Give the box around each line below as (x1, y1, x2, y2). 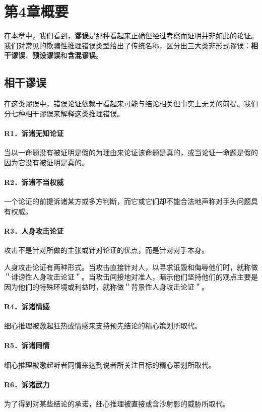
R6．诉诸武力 (4, 379, 50, 389)
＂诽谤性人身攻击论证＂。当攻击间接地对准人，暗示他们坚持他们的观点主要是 (4, 271, 258, 282)
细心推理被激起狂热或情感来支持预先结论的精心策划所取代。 (4, 320, 202, 331)
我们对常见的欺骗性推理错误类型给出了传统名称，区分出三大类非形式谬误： (4, 40, 251, 50)
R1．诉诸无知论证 (4, 127, 64, 138)
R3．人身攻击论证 (4, 225, 64, 236)
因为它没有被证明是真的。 (4, 157, 89, 167)
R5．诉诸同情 (4, 340, 50, 351)
